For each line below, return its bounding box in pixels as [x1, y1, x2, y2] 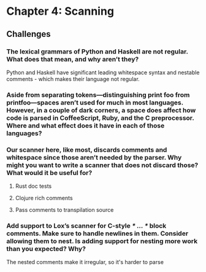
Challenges [6, 29, 51, 39]
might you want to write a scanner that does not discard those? [6, 161, 199, 169]
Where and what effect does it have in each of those [6, 121, 165, 130]
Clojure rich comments [15, 195, 73, 202]
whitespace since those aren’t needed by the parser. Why [6, 153, 182, 161]
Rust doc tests [15, 182, 52, 190]
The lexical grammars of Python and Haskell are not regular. [6, 47, 188, 56]
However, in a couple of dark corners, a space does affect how [6, 106, 196, 114]
